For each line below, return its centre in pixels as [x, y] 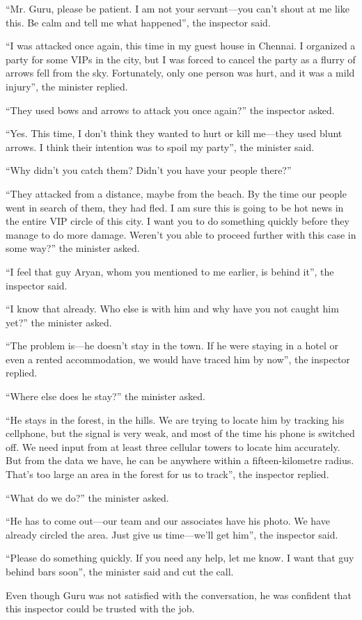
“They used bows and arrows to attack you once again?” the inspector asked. [170, 110]
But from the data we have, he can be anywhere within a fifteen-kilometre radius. [180, 460]
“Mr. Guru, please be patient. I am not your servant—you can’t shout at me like [178, 8]
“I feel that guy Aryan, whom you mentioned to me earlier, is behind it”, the [170, 271]
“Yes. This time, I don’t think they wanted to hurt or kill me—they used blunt [174, 133]
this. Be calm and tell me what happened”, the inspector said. [138, 22]
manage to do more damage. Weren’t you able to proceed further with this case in [181, 234]
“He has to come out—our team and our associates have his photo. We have [168, 521]
